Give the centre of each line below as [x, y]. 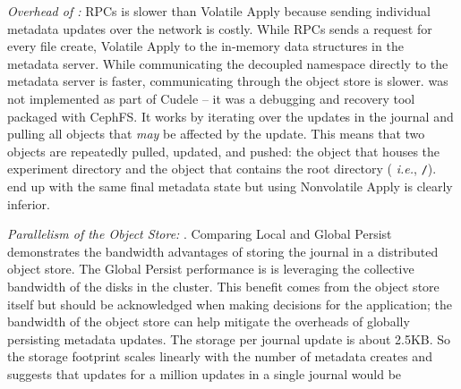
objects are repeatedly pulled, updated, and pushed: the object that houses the [224, 151]
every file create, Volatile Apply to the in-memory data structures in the [205, 46]
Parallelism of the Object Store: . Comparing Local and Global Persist [200, 234]
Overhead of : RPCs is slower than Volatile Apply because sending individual [219, 11]
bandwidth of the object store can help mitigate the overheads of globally [209, 321]
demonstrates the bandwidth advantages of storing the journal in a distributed [223, 251]
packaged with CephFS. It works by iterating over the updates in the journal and [230, 116]
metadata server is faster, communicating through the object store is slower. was [228, 81]
